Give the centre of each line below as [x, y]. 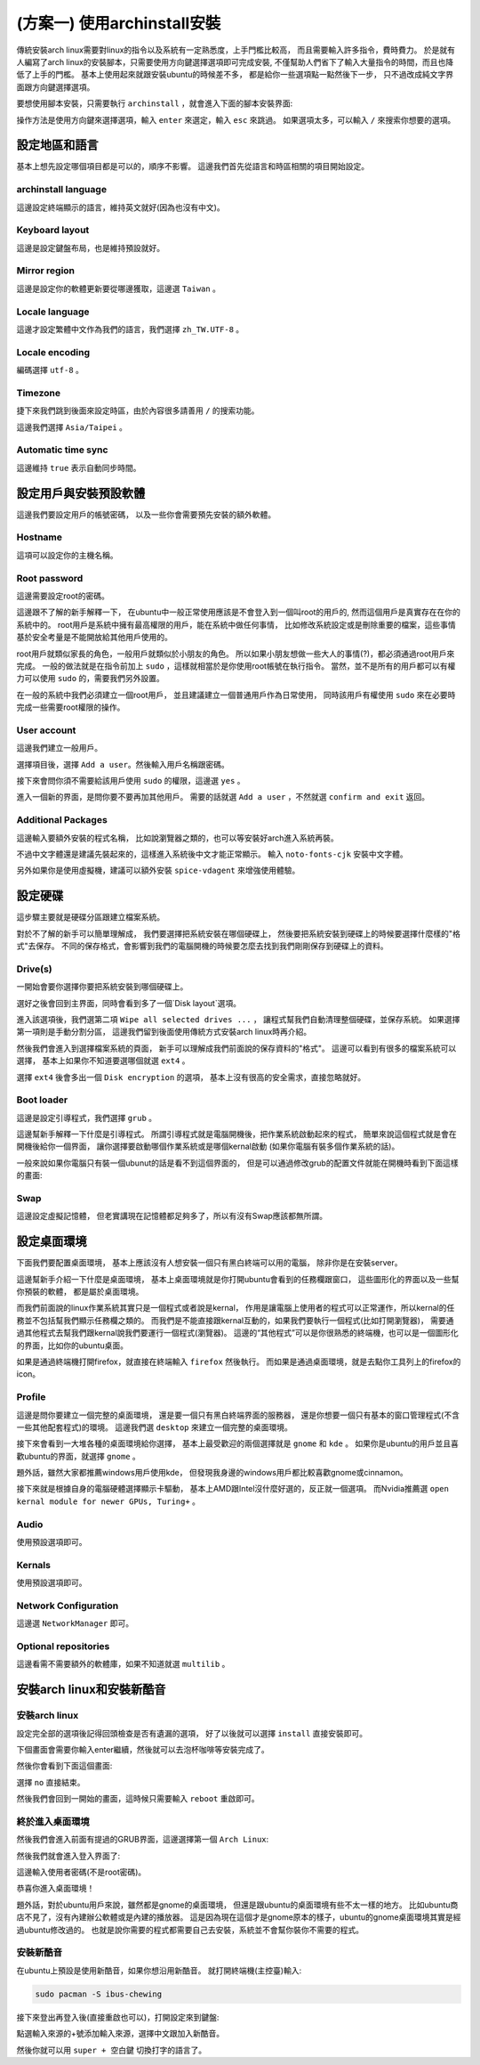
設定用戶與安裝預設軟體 [81, 493]
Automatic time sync [62, 450]
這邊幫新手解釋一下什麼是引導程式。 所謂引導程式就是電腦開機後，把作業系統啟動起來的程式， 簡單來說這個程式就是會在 [236, 1134]
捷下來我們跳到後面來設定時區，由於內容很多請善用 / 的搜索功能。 [138, 411]
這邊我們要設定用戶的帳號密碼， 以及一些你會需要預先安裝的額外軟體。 [146, 514]
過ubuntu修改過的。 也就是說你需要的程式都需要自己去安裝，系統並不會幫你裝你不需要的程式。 [190, 1930]
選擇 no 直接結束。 [51, 1782]
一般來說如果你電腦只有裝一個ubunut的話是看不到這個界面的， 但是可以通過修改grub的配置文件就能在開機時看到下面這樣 [237, 1163]
